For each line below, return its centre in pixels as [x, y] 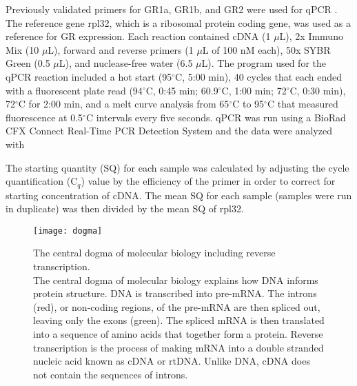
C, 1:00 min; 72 [254, 90]
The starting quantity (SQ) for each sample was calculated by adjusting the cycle [177, 167]
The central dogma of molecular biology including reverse [154, 253]
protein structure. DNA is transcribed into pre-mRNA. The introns [175, 293]
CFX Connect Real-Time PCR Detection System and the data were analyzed [169, 131]
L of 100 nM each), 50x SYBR [266, 49]
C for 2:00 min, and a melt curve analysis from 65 [124, 104]
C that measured [303, 104]
